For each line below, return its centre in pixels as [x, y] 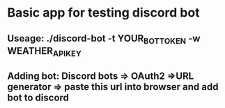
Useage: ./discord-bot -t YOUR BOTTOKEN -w [104, 39]
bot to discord [38, 98]
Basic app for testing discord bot [103, 13]
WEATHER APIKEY [44, 52]
